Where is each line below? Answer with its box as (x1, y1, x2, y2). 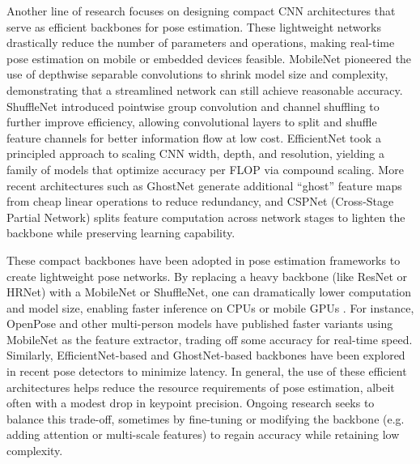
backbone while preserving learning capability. (6, 224, 235, 241)
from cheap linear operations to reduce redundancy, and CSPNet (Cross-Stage (6, 193, 394, 210)
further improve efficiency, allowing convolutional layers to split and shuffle (6, 113, 377, 130)
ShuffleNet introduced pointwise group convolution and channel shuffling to (6, 97, 380, 114)
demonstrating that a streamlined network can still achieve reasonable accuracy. (6, 81, 403, 98)
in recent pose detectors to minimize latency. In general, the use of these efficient (6, 363, 407, 380)
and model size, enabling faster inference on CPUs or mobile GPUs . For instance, (6, 299, 414, 316)
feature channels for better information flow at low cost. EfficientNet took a (6, 129, 381, 146)
